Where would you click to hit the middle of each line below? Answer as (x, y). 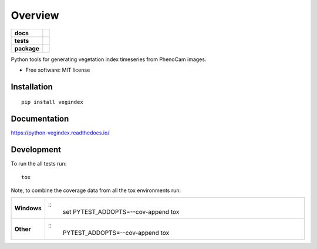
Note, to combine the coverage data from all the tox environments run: (96, 190)
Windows (28, 208)
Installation (32, 87)
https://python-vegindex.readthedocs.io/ (60, 133)
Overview (35, 15)
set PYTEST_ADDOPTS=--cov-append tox (121, 212)
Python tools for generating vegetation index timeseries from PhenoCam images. (109, 59)
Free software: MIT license (58, 70)
